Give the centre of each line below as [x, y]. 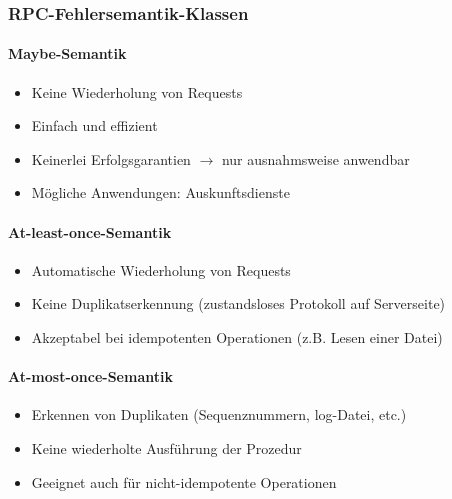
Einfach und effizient [94, 125]
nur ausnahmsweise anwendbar [315, 158]
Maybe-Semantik [67, 53]
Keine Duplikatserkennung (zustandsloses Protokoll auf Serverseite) [238, 303]
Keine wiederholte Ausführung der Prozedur [166, 447]
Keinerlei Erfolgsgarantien [111, 158]
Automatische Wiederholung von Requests [161, 269]
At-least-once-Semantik [90, 231]
